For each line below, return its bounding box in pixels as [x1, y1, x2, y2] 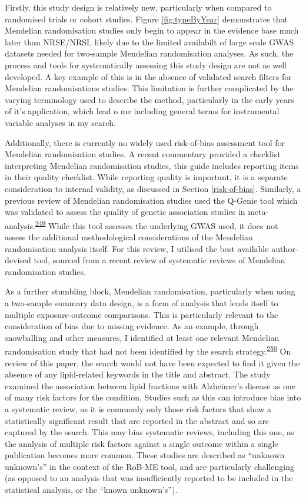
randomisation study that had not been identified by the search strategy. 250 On [5, 343, 291, 357]
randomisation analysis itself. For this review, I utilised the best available [5, 242, 269, 254]
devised [5, 254, 31, 266]
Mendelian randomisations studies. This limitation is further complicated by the [5, 82, 294, 94]
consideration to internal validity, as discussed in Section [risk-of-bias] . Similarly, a [5, 182, 301, 194]
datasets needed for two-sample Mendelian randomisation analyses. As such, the [5, 47, 294, 59]
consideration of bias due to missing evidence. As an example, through [5, 320, 259, 332]
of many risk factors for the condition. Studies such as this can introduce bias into [5, 391, 301, 403]
